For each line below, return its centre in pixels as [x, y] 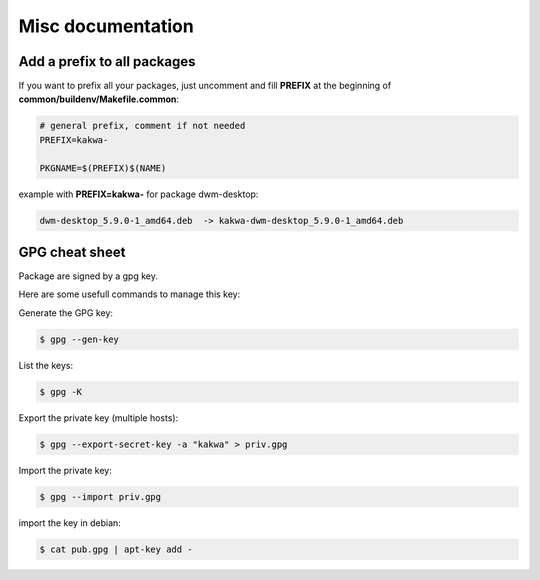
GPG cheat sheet [72, 251]
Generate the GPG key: [66, 312]
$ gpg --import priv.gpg [100, 496]
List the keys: [46, 365]
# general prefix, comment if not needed [142, 126]
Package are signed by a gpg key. [88, 276]
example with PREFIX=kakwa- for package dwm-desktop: [138, 194]
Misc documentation [106, 26]
